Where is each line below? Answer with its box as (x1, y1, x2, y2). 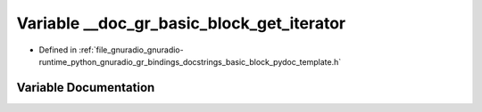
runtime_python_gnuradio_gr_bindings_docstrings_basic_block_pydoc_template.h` (38, 56, 342, 67)
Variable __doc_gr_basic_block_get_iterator (16, 13, 346, 33)
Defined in (38, 44, 78, 55)
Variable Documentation (16, 80, 155, 95)
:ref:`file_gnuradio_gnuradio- (79, 44, 184, 55)
